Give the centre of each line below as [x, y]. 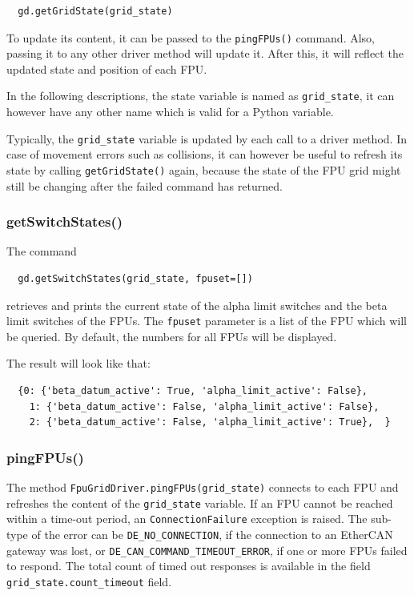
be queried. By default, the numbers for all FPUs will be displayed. [172, 336]
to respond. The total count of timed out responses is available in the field [189, 566]
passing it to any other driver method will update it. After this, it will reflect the [205, 53]
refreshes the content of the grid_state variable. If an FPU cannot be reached [200, 503]
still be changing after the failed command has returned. [145, 185]
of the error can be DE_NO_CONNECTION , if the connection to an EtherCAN [212, 534]
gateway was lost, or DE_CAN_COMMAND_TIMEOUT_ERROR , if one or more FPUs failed [207, 550]
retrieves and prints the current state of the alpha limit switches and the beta [197, 305]
